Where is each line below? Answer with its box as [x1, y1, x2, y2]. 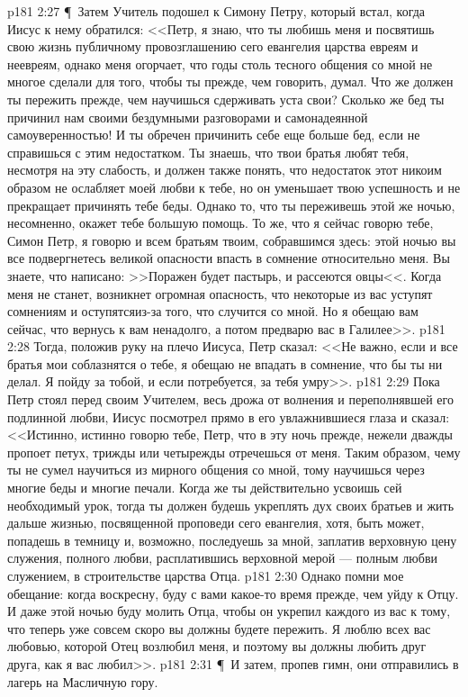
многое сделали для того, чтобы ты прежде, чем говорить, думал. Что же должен [7, 72, 454, 91]
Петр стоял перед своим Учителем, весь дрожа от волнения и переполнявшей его [7, 390, 454, 409]
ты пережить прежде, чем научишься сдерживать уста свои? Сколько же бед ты [7, 89, 445, 108]
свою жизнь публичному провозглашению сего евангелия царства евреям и [7, 37, 418, 56]
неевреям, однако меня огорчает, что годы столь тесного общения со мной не [7, 54, 433, 73]
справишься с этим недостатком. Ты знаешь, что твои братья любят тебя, [7, 142, 409, 161]
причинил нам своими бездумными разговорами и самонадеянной [7, 107, 368, 126]
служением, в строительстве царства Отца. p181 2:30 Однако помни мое [7, 566, 404, 584]
